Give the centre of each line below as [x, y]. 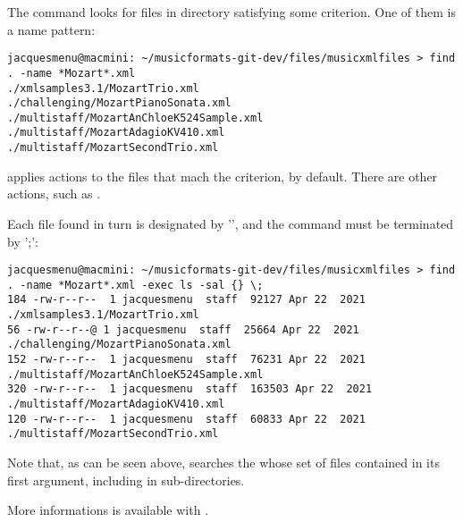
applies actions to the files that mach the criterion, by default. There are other [223, 176]
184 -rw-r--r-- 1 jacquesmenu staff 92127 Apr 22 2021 [186, 300]
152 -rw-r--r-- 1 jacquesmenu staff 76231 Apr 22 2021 [186, 360]
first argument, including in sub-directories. [126, 480]
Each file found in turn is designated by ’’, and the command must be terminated [231, 223]
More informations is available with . [108, 510]
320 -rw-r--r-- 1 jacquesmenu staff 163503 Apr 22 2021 [190, 389]
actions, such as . [54, 194]
